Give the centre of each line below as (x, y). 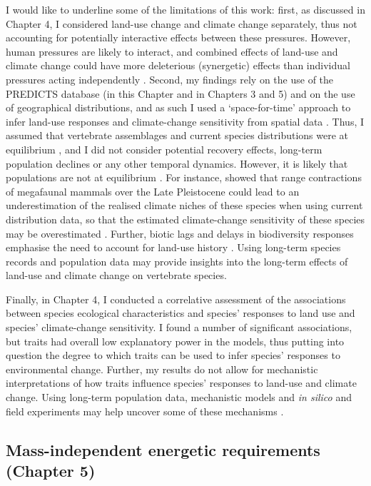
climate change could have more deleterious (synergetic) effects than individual (178, 65)
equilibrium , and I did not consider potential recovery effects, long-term (164, 149)
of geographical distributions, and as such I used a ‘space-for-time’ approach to (178, 107)
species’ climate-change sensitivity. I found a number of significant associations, (179, 327)
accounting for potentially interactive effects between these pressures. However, (178, 37)
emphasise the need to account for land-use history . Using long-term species (173, 247)
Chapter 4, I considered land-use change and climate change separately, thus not (182, 23)
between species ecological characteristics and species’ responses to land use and (181, 313)
